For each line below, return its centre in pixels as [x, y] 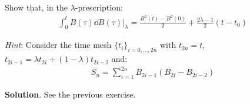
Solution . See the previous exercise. [70, 94]
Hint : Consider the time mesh [58, 45]
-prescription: [99, 7]
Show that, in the [36, 7]
